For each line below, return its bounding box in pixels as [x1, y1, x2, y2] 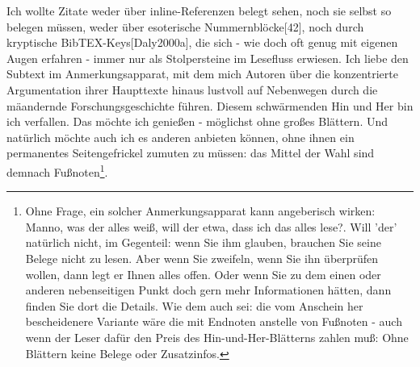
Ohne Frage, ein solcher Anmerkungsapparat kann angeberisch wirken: [25, 202, 376, 219]
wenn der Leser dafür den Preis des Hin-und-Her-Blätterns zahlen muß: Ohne [25, 328, 409, 345]
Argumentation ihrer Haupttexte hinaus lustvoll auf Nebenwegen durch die [6, 81, 378, 98]
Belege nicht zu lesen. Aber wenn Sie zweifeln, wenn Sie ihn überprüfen [25, 249, 379, 266]
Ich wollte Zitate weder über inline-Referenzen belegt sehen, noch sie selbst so [6, 2, 392, 19]
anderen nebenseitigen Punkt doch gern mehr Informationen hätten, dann [25, 282, 392, 298]
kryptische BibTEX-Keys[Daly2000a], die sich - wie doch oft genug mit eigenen [6, 34, 398, 51]
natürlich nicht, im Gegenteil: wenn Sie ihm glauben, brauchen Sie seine [25, 234, 381, 251]
